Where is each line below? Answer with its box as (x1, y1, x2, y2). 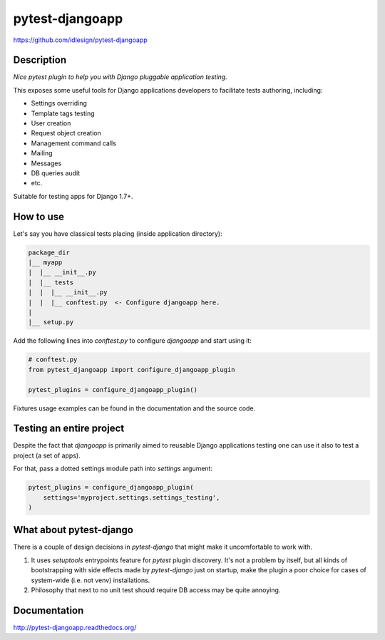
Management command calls (31, 139, 117, 148)
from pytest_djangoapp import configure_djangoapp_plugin (28, 366, 235, 373)
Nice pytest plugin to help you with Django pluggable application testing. (13, 73, 227, 81)
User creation (31, 119, 71, 128)
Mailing (31, 149, 53, 158)
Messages (31, 159, 62, 167)
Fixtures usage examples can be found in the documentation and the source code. (13, 403, 256, 413)
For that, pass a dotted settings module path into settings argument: (13, 464, 213, 473)
